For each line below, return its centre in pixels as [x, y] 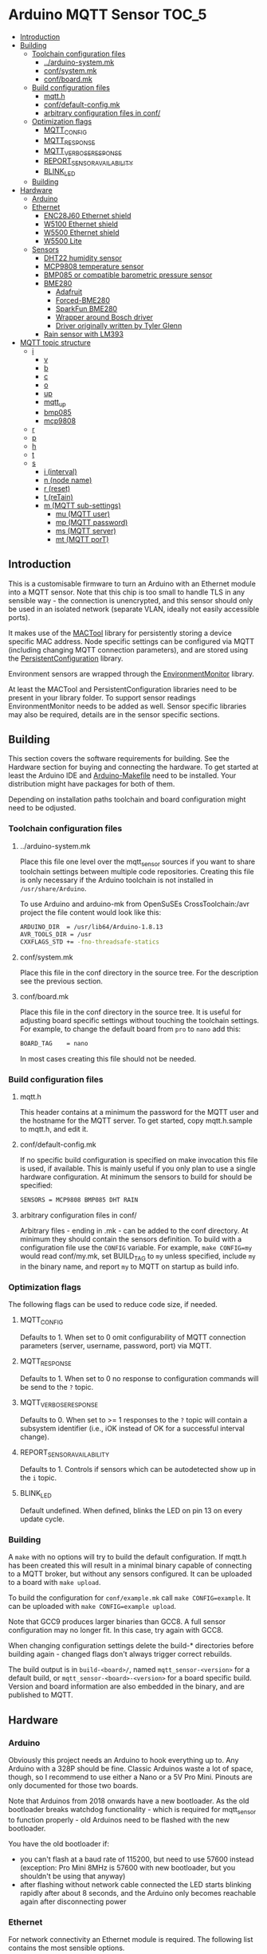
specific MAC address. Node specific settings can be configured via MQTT [132, 641]
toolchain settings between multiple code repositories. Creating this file [137, 872]
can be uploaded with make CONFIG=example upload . [92, 1607]
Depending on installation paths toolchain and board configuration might [127, 799]
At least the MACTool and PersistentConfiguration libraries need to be [123, 689]
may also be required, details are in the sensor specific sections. [114, 714]
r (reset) [57, 488]
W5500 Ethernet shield [81, 232]
